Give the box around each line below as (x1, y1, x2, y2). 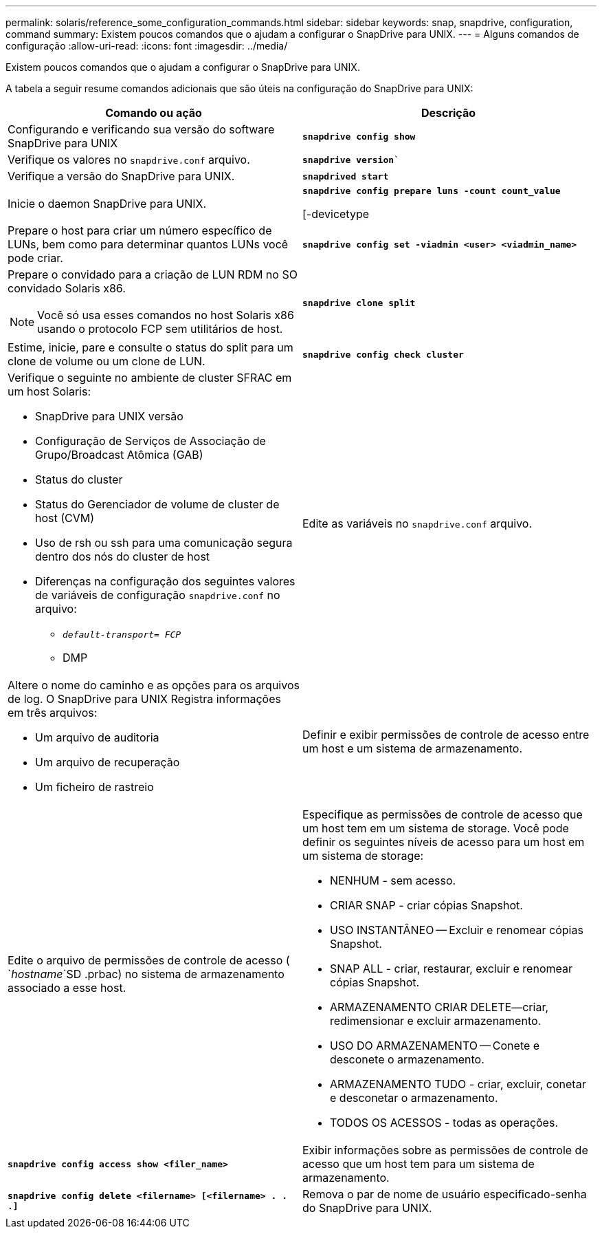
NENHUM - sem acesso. (330, 874, 456, 887)
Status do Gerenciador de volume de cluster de (35, 497, 280, 511)
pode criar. (8, 251, 63, 265)
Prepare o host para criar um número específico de (8, 224, 272, 237)
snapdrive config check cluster (302, 349, 464, 360)
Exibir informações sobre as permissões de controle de (302, 1143, 588, 1157)
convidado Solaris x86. (8, 281, 126, 295)
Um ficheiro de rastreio (35, 780, 154, 794)
